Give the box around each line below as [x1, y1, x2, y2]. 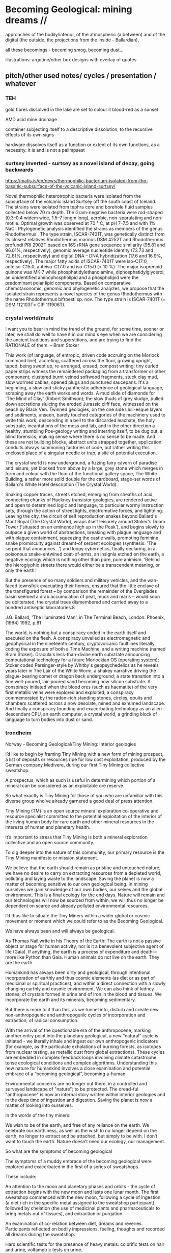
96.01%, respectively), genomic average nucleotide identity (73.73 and [5, 247, 154, 253]
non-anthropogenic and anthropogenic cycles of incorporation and [5, 1012, 146, 1018]
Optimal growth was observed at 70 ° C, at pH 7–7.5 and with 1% [20, 220, 156, 226]
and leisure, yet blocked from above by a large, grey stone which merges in [5, 465, 163, 471]
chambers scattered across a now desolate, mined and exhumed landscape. [5, 700, 165, 706]
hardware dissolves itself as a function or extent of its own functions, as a [5, 142, 160, 148]
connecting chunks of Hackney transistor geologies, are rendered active [5, 497, 157, 503]
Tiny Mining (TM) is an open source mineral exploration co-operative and [5, 807, 159, 814]
